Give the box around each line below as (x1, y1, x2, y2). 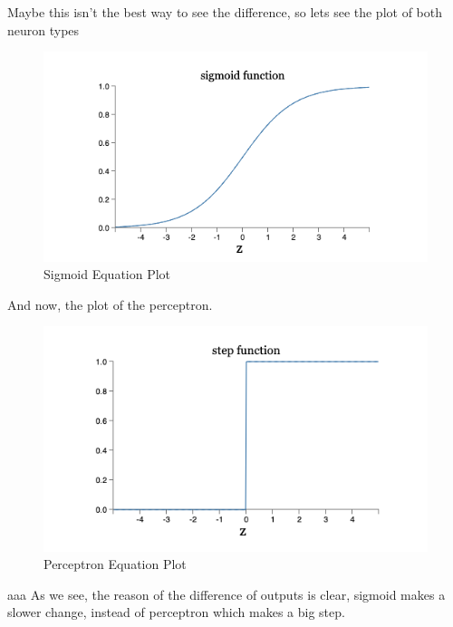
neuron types (7, 20, 80, 39)
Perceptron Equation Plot (43, 555, 187, 574)
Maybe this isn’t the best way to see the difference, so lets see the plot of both (7, 3, 443, 21)
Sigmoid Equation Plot (43, 265, 171, 284)
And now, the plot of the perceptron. (7, 294, 213, 313)
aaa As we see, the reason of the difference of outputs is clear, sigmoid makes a (7, 584, 446, 603)
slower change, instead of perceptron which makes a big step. (7, 603, 345, 622)
